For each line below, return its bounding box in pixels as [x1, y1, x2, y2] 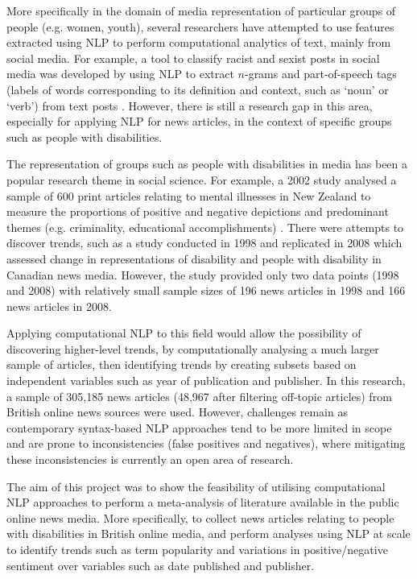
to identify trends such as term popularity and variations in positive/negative [6, 541, 388, 557]
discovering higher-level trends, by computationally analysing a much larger [6, 340, 379, 357]
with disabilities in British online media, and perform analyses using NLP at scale [6, 525, 411, 542]
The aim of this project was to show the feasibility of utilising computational [6, 478, 386, 494]
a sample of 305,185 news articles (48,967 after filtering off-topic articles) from [6, 387, 392, 404]
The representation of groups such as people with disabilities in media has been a [6, 155, 408, 172]
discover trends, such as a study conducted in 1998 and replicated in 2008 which [6, 234, 403, 251]
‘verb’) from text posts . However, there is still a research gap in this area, [6, 97, 373, 114]
